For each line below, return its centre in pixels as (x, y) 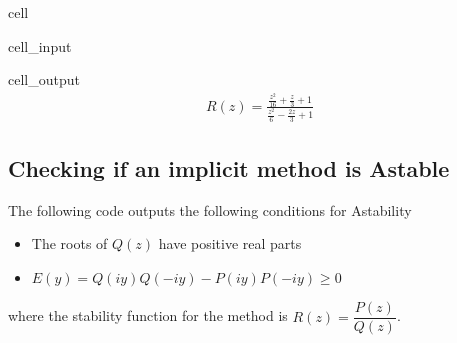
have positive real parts (230, 243)
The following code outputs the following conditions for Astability (210, 209)
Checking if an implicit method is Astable (229, 168)
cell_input (40, 45)
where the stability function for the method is (148, 315)
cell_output (44, 79)
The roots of (69, 243)
